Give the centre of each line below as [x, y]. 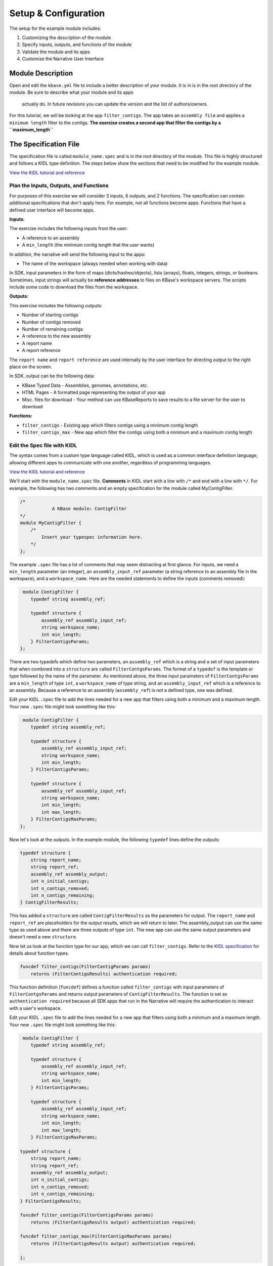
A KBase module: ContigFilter [89, 509]
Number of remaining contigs [53, 329]
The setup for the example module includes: [55, 28]
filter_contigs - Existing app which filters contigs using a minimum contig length [110, 425]
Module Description [41, 73]
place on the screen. [31, 367]
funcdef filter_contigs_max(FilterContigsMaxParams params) [96, 1236]
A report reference [41, 350]
